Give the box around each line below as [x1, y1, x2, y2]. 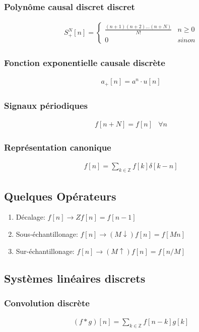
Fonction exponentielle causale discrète [4, 56, 165, 69]
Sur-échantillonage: [16, 245, 75, 256]
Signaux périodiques [4, 99, 88, 111]
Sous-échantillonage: [16, 229, 78, 239]
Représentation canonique [4, 141, 111, 154]
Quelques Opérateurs [4, 188, 116, 204]
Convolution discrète [4, 296, 90, 309]
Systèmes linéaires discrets [4, 270, 146, 286]
